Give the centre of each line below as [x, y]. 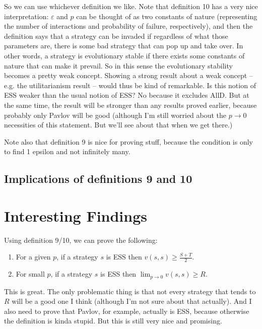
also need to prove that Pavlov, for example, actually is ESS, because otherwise [127, 311]
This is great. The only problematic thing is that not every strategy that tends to [130, 291]
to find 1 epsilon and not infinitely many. [67, 151]
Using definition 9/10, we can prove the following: [81, 240]
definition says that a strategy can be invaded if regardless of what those [116, 36]
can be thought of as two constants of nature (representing [167, 16]
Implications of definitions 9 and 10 [98, 179]
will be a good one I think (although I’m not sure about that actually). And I [132, 301]
